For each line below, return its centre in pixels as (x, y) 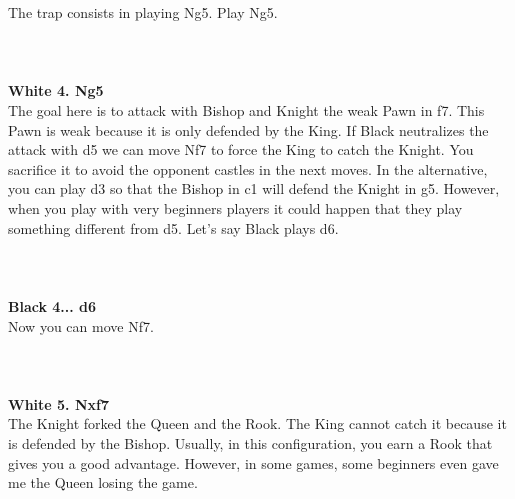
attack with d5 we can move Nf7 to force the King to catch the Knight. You (241, 149)
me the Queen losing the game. (103, 482)
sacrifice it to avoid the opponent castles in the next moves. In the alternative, (248, 168)
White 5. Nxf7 (58, 403)
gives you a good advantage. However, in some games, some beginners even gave (253, 462)
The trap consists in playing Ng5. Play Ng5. (143, 12)
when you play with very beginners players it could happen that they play (235, 207)
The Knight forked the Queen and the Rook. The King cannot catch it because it (257, 423)
